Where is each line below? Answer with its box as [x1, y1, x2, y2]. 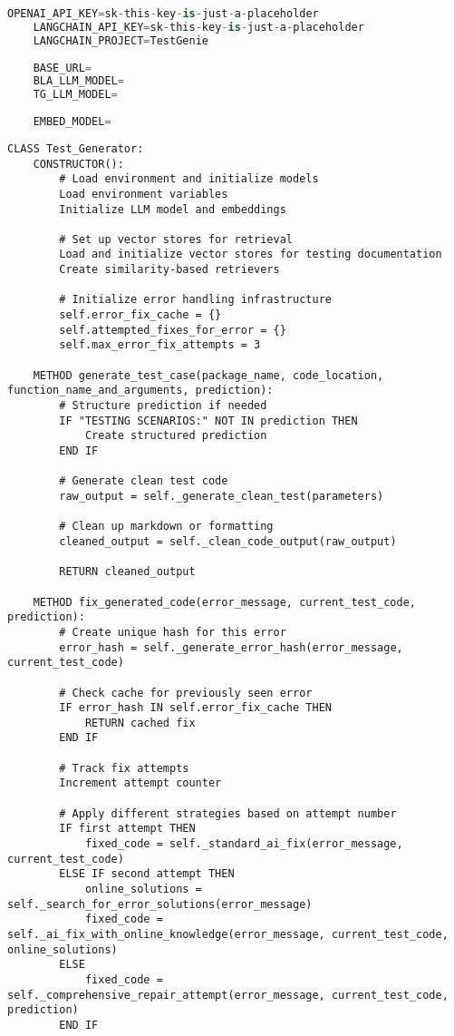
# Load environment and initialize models [59, 172, 319, 186]
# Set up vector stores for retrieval [59, 232, 293, 246]
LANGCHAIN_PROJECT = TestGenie [33, 34, 208, 47]
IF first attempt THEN [59, 822, 196, 836]
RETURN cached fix [84, 716, 196, 729]
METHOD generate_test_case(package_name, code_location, [33, 368, 384, 382]
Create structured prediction [84, 429, 267, 443]
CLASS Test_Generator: [7, 142, 144, 155]
